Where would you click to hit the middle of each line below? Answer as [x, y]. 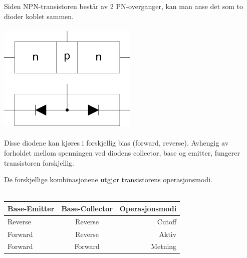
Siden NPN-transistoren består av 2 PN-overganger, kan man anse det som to [124, 6]
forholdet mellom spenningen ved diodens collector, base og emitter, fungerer [122, 153]
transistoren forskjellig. [39, 162]
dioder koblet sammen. [39, 16]
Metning [164, 246]
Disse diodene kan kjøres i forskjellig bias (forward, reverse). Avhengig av [116, 143]
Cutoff [167, 221]
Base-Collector [87, 208]
